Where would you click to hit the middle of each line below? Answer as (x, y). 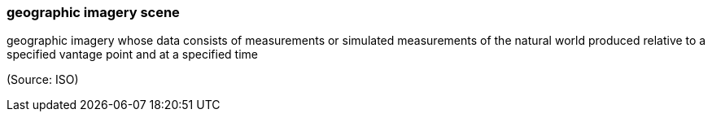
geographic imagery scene (93, 12)
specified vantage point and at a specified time (133, 55)
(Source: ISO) (43, 80)
